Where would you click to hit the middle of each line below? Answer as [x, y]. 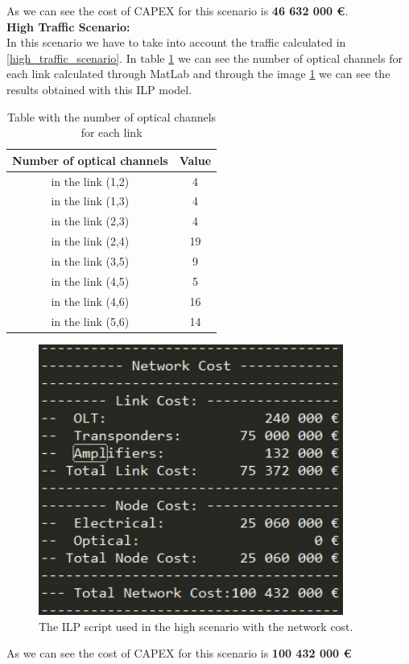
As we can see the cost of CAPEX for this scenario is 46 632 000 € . [178, 10]
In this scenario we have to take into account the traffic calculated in [176, 42]
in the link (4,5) [90, 280]
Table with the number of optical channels [112, 116]
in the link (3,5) [90, 260]
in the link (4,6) [90, 301]
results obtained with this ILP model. [99, 89]
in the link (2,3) [90, 221]
